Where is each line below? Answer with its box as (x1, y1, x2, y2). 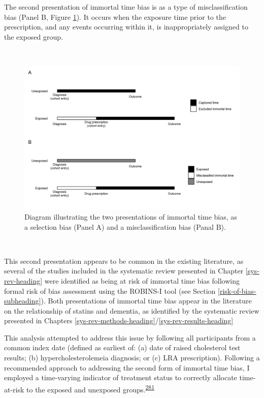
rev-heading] (4, 275, 43, 286)
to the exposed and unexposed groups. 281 (26, 382, 154, 394)
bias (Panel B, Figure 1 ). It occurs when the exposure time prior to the (4, 11, 226, 22)
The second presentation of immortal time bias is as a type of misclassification (4, 2, 248, 12)
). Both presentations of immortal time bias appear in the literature (41, 295, 252, 306)
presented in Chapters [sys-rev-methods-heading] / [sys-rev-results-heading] (4, 315, 234, 326)
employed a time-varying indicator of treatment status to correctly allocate (4, 372, 237, 383)
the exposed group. (4, 31, 63, 42)
